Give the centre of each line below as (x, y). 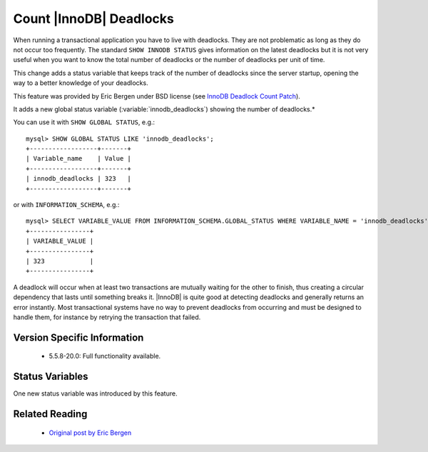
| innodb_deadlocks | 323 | (79, 179)
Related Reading (50, 414)
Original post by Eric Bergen (90, 433)
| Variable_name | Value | (79, 159)
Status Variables (51, 377)
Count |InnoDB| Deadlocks (93, 19)
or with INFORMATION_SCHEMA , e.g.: (66, 205)
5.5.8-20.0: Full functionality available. (105, 356)
